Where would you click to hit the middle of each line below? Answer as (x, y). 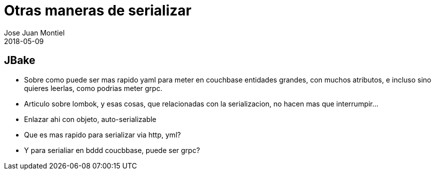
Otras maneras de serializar (98, 10)
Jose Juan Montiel (35, 32)
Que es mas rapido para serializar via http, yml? (103, 134)
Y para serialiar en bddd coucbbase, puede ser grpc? (112, 150)
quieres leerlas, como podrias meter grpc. (93, 88)
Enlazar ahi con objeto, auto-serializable (90, 119)
